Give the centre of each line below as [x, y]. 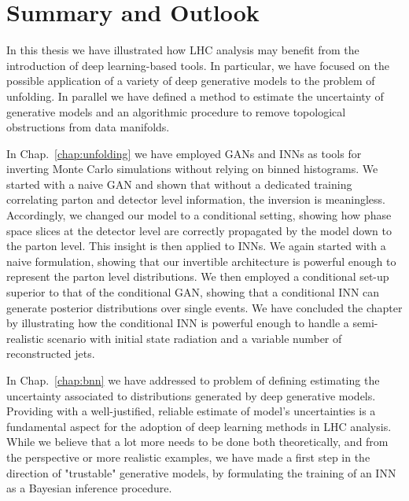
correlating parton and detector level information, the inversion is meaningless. [196, 199]
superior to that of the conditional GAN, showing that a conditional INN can [193, 292]
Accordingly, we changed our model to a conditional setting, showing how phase [199, 215]
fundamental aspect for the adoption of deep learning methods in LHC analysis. [199, 426]
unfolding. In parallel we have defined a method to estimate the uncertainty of [195, 96]
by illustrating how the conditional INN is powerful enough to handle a [178, 323]
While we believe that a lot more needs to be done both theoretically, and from [197, 442]
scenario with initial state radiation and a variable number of [195, 338]
